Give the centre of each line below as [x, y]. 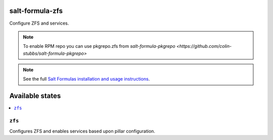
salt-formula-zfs [36, 11]
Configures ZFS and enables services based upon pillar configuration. [82, 131]
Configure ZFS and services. [39, 23]
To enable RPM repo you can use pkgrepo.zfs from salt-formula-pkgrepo [99, 46]
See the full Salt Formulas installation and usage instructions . [86, 79]
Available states [35, 96]
